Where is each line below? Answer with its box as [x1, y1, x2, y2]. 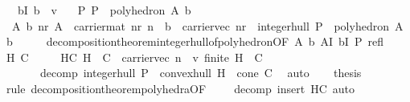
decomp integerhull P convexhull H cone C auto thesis [39, 64, 362, 81]
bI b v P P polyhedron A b [17, 2, 191, 18]
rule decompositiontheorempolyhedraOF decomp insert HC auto [6, 80, 355, 96]
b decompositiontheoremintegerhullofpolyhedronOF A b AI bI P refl [6, 33, 383, 50]
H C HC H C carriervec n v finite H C [6, 48, 263, 65]
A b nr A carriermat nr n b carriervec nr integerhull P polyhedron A [11, 17, 404, 34]
